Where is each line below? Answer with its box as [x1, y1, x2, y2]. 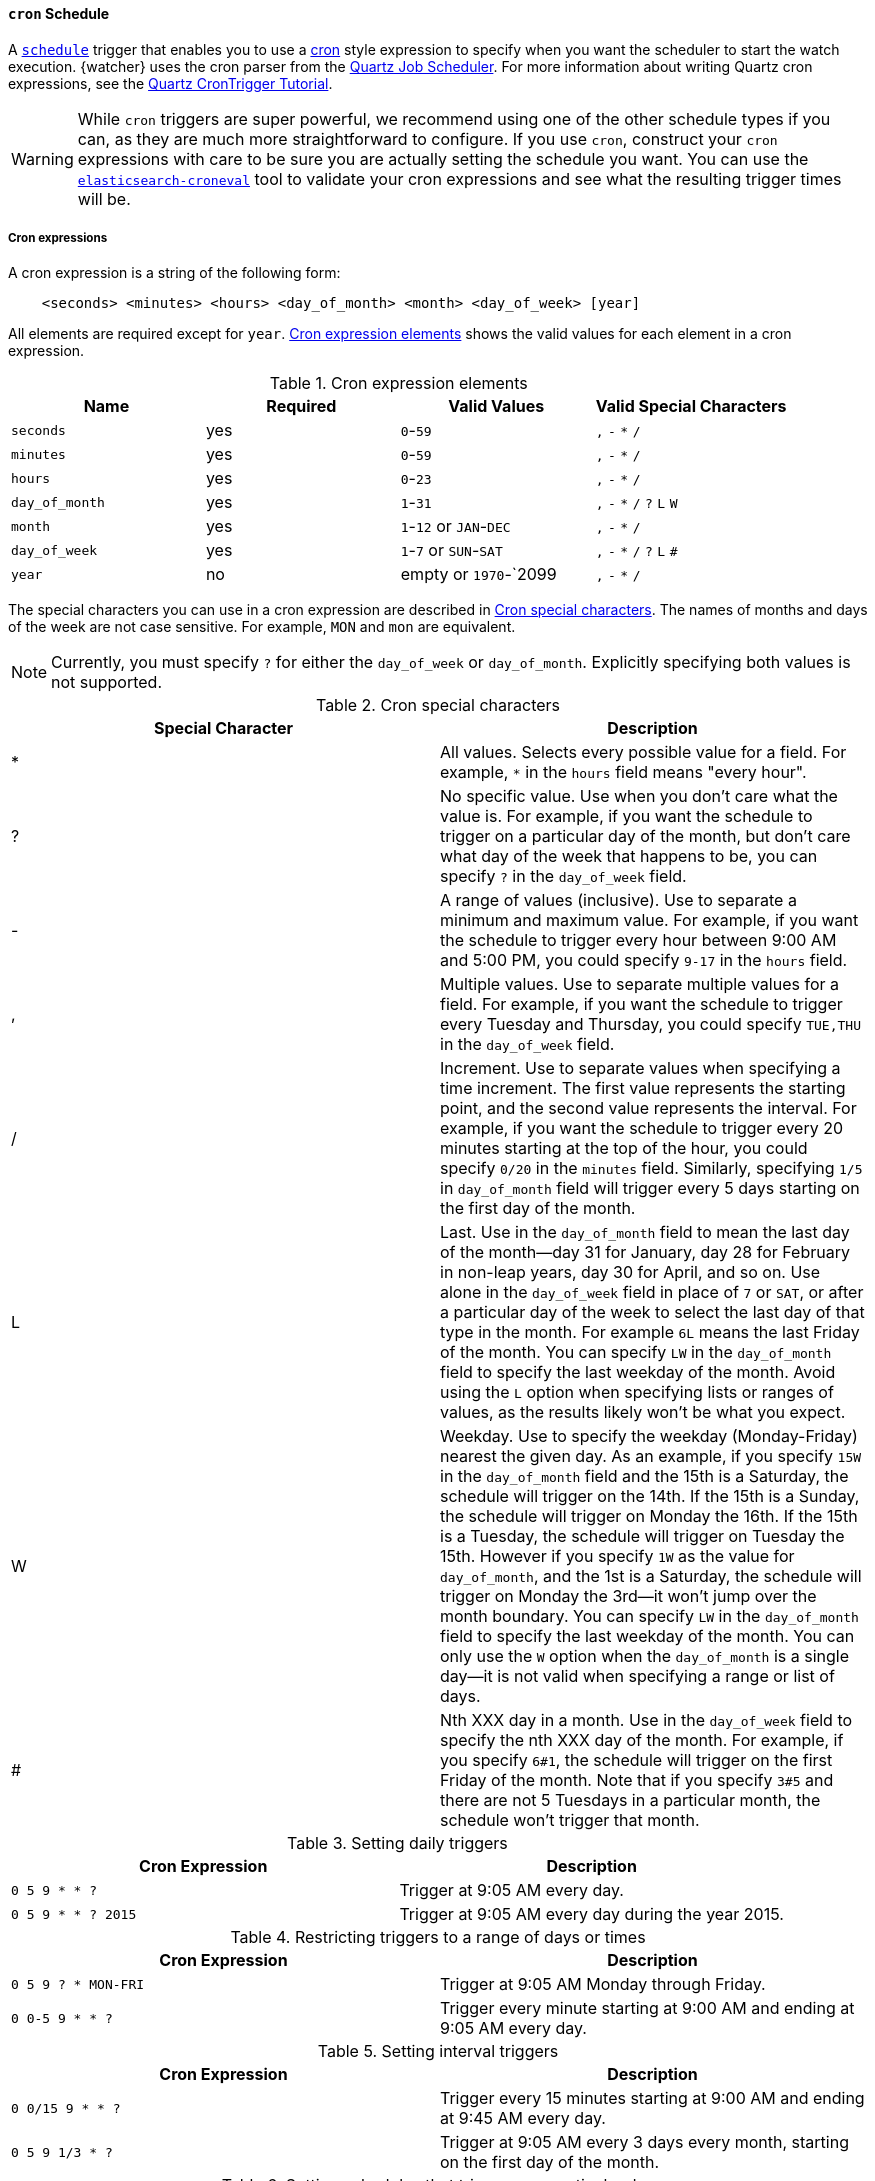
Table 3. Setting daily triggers [287, 1833, 508, 1854]
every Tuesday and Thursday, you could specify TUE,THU [440, 1014, 862, 1035]
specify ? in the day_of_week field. [440, 866, 687, 887]
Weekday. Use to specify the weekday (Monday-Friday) [440, 1426, 858, 1447]
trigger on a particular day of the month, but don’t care [440, 826, 851, 847]
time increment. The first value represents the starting [440, 1078, 846, 1099]
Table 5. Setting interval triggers [317, 2041, 559, 2062]
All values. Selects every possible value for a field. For [440, 742, 847, 763]
